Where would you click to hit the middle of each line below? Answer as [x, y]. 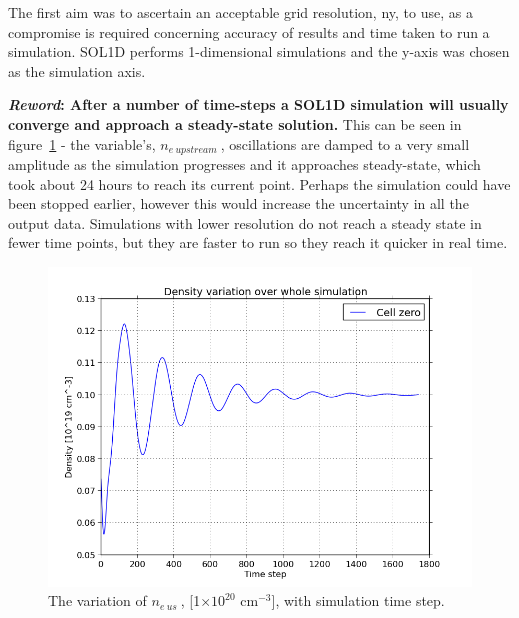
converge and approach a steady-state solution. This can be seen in [235, 123]
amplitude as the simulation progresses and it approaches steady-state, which [244, 164]
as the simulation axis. [77, 70]
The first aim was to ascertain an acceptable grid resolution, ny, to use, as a [240, 12]
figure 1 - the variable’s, [82, 143]
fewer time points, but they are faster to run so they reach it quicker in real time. [258, 242]
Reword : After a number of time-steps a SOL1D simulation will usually [258, 104]
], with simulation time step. [358, 600]
